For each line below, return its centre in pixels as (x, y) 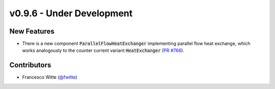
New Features (32, 31)
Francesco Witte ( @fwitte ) (50, 77)
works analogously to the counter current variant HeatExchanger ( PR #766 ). (103, 50)
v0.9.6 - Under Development (71, 13)
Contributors (30, 65)
